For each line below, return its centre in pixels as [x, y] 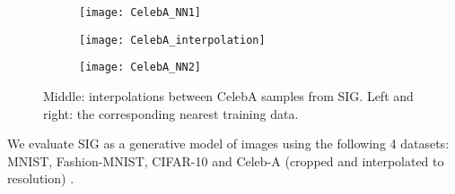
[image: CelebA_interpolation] [172, 40]
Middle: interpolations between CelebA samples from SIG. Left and [228, 95]
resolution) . [41, 178]
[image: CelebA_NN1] [140, 13]
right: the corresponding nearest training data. [171, 113]
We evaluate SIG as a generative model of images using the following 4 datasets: [228, 143]
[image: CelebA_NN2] [140, 67]
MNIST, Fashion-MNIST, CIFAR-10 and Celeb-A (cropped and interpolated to [226, 160]
